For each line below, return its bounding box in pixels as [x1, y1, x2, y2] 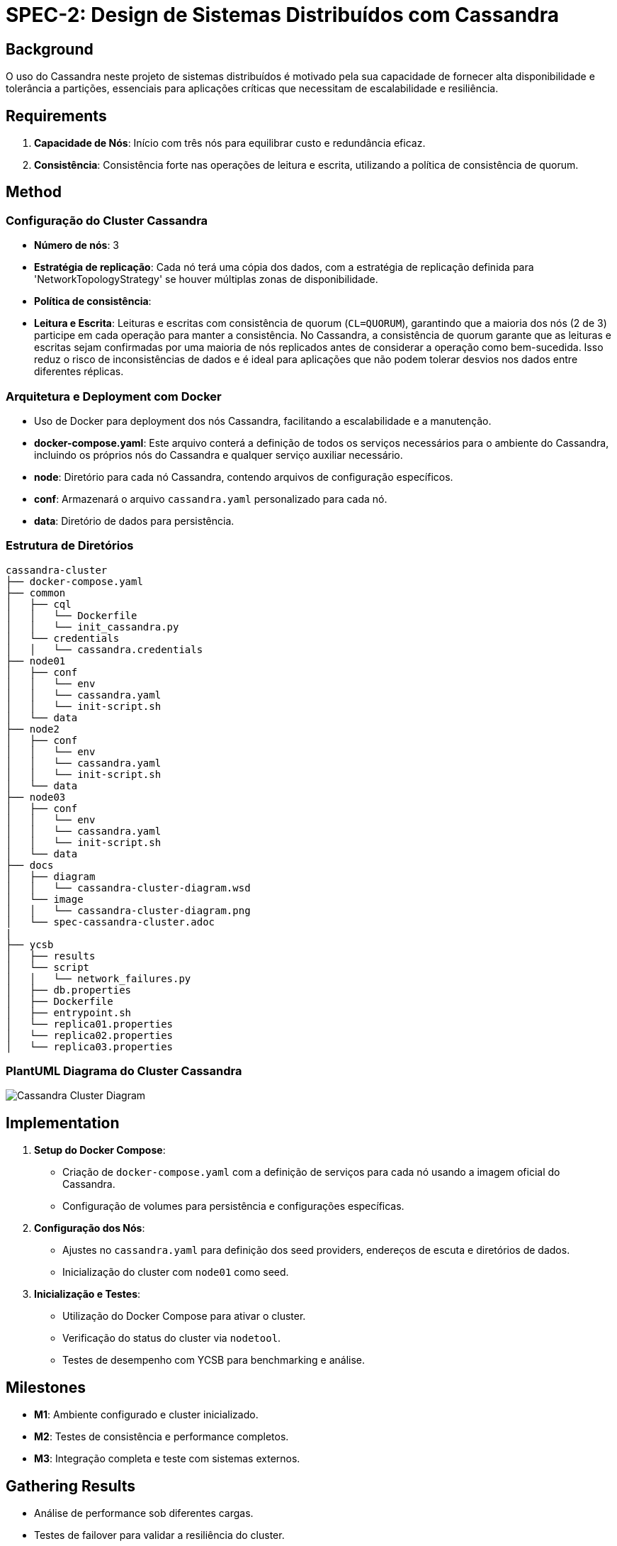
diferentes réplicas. [34, 365, 124, 378]
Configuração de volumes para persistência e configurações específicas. [62, 1200, 404, 1213]
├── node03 [6, 791, 66, 803]
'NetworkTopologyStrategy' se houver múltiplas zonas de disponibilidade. [34, 273, 378, 286]
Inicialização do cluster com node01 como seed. [62, 1266, 289, 1279]
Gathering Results [6, 1477, 136, 1495]
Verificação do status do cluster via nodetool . [62, 1332, 281, 1345]
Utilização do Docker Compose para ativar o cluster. [62, 1310, 306, 1323]
